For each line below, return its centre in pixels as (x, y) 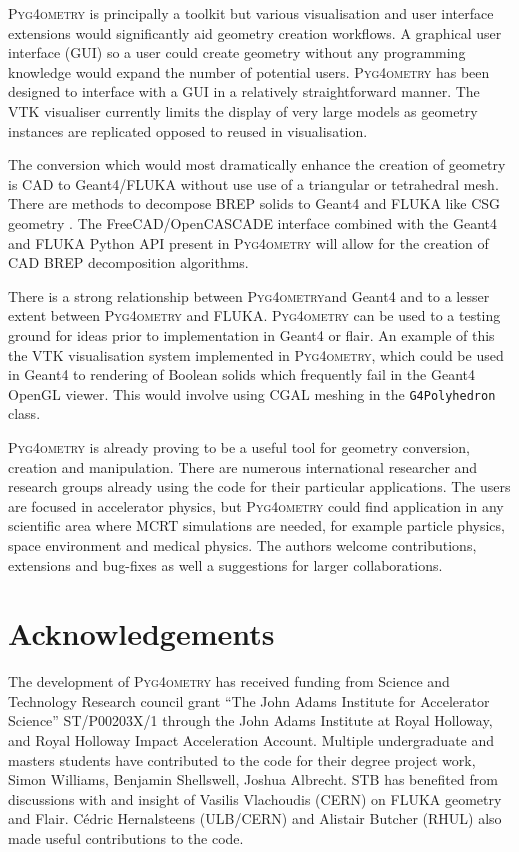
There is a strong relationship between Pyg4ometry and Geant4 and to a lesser (249, 295)
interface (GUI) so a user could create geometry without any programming (237, 52)
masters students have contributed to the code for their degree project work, (242, 759)
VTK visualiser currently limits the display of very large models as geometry (243, 110)
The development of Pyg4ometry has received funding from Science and (229, 681)
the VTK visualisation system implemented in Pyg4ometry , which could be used (256, 354)
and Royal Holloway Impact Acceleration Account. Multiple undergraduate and (251, 740)
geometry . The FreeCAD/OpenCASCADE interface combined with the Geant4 (253, 222)
